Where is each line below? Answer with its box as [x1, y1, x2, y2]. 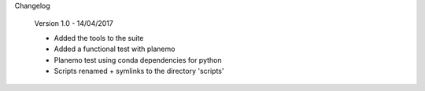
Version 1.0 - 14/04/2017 [34, 19, 113, 28]
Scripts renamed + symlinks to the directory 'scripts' [54, 66, 224, 75]
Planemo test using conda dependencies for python [54, 55, 222, 64]
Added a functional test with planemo [54, 44, 176, 54]
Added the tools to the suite [54, 33, 144, 42]
